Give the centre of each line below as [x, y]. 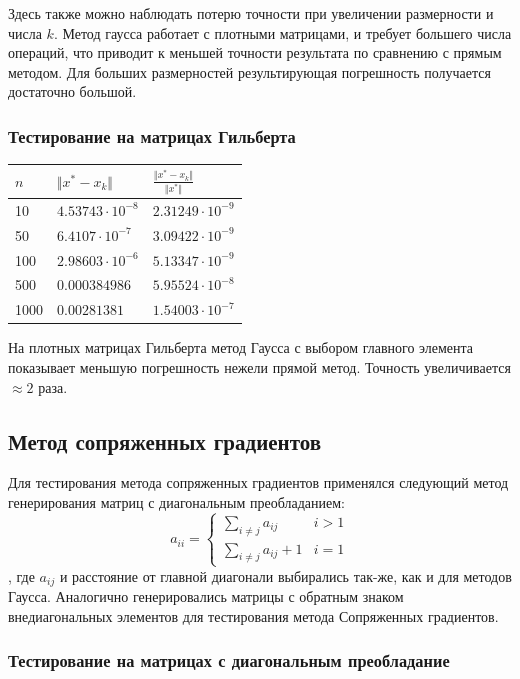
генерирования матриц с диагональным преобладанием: [176, 501]
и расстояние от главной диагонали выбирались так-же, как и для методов [285, 575]
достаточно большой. [72, 91]
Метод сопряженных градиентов [165, 440]
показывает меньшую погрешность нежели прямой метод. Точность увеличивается [259, 367]
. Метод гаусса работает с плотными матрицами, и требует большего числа [282, 32]
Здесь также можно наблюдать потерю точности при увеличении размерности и [251, 13]
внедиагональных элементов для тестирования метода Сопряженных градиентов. [253, 615]
